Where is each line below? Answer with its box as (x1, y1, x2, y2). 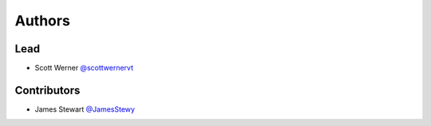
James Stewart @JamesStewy (34, 104, 136, 114)
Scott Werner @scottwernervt (34, 63, 133, 73)
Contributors (14, 83, 81, 97)
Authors (14, 12, 71, 29)
